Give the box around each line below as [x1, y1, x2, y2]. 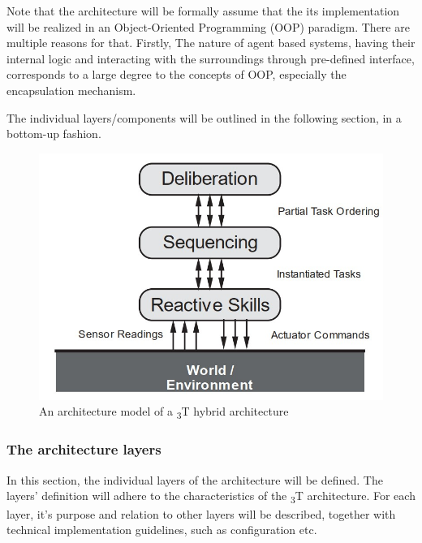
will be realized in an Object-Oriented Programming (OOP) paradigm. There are [6, 18, 410, 35]
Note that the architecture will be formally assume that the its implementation [6, 2, 400, 19]
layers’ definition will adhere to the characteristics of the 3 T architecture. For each [6, 487, 416, 506]
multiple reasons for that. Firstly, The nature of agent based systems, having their [6, 34, 416, 51]
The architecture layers [6, 439, 161, 459]
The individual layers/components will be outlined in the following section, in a [6, 109, 402, 126]
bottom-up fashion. [6, 125, 101, 142]
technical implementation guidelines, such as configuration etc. [6, 521, 317, 538]
